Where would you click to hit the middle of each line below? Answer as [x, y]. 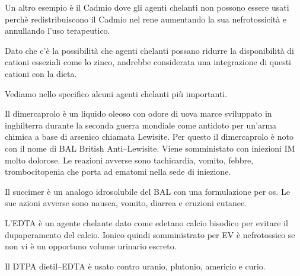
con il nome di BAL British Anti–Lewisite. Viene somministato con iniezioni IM [150, 148]
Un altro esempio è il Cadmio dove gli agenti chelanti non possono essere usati [147, 7]
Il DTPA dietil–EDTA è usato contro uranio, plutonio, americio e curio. [135, 266]
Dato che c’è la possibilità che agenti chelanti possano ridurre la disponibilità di [149, 50]
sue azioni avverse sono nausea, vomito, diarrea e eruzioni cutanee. [126, 203]
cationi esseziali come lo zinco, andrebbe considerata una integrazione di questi [148, 62]
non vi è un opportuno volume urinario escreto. [91, 246]
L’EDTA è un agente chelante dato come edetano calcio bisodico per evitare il [146, 222]
